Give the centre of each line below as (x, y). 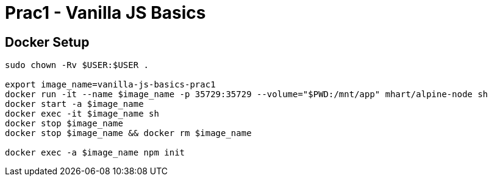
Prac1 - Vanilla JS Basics (105, 13)
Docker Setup (47, 42)
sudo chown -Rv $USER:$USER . (77, 65)
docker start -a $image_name (74, 104)
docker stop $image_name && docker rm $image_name (128, 133)
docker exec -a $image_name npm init (95, 153)
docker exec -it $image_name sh (82, 114)
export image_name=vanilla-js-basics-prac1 (110, 85)
